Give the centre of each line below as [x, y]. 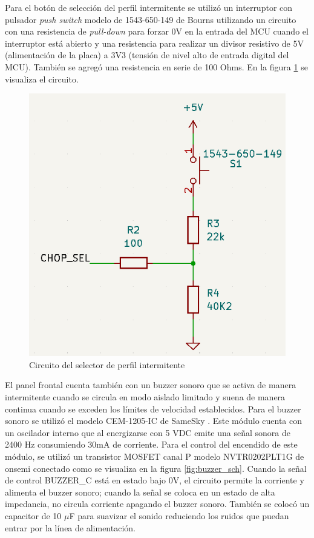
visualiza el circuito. [42, 79]
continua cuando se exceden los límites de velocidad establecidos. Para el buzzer [153, 409]
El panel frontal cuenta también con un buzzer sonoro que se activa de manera [151, 385]
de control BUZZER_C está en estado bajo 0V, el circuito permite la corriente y [155, 480]
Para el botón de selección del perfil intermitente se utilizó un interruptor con [149, 7]
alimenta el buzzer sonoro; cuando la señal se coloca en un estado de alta [140, 492]
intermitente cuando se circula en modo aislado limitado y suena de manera [145, 397]
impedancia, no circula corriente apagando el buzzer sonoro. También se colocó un [157, 504]
